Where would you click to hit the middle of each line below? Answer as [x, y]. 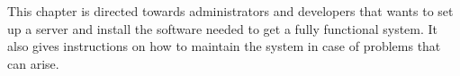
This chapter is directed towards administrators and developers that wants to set [230, 11]
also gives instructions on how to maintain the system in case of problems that [224, 46]
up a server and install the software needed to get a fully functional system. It [223, 28]
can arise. [33, 63]
